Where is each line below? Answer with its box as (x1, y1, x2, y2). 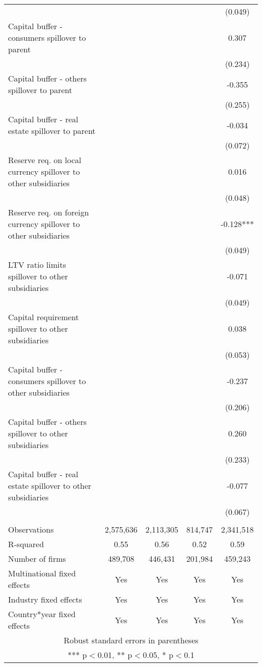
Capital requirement (8, 311, 79, 323)
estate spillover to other (8, 480, 92, 491)
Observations (8, 524, 54, 535)
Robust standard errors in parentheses (63, 634, 199, 646)
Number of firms (8, 553, 66, 564)
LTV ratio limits (8, 259, 67, 270)
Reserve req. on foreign (8, 206, 89, 218)
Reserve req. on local (8, 154, 82, 166)
